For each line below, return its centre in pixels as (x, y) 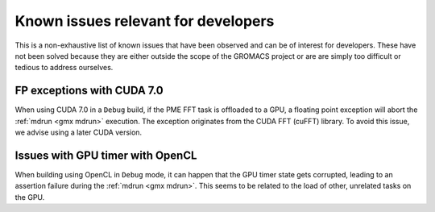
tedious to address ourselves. (64, 68)
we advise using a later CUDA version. (79, 132)
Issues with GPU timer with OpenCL (106, 155)
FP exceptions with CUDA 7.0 (89, 91)
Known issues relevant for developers (145, 21)
